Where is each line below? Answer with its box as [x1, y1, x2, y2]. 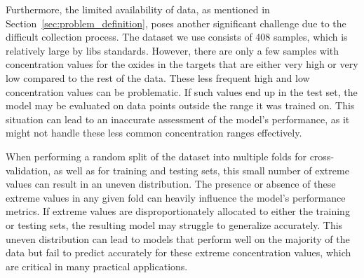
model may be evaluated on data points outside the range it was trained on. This [6, 98, 355, 113]
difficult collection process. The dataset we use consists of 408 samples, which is [6, 29, 348, 44]
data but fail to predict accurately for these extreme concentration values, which [6, 245, 351, 260]
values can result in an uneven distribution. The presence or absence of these [6, 176, 336, 191]
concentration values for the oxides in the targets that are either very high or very [6, 57, 358, 71]
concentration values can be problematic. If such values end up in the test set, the [6, 84, 358, 99]
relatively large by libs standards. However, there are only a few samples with [6, 43, 339, 57]
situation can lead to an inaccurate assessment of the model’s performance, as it [6, 111, 350, 126]
